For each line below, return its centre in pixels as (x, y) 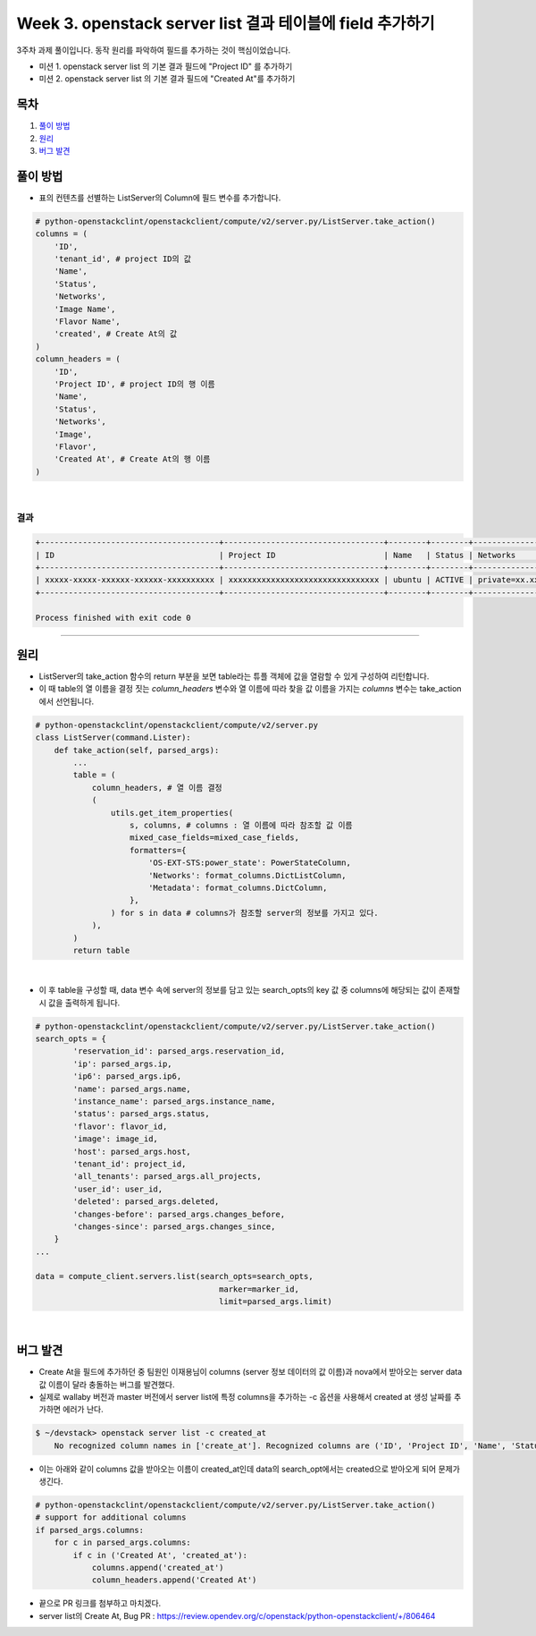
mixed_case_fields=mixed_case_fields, (214, 838)
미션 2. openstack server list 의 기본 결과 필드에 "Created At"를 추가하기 (167, 79)
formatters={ (158, 850)
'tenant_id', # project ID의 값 (123, 259)
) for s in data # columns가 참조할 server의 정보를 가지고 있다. (244, 913)
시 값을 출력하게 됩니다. (80, 1003)
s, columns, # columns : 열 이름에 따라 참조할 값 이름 (241, 825)
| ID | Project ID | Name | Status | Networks (276, 555)
